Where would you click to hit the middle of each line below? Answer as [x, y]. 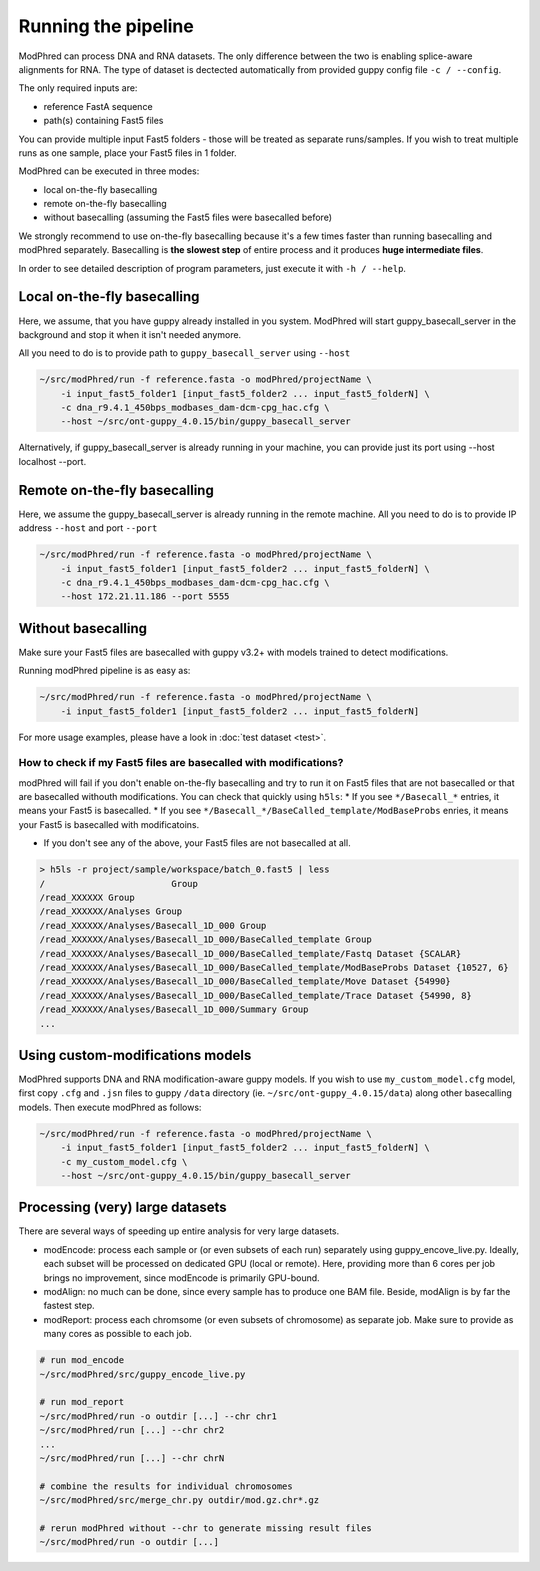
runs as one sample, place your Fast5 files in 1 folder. [127, 152]
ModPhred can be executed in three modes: [109, 171]
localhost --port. [52, 461]
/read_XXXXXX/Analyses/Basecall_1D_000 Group [153, 925]
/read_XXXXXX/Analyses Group [111, 911]
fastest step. [69, 1306]
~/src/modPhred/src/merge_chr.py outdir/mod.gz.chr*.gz [179, 1500]
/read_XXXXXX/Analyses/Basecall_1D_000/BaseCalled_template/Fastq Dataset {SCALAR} [250, 953]
